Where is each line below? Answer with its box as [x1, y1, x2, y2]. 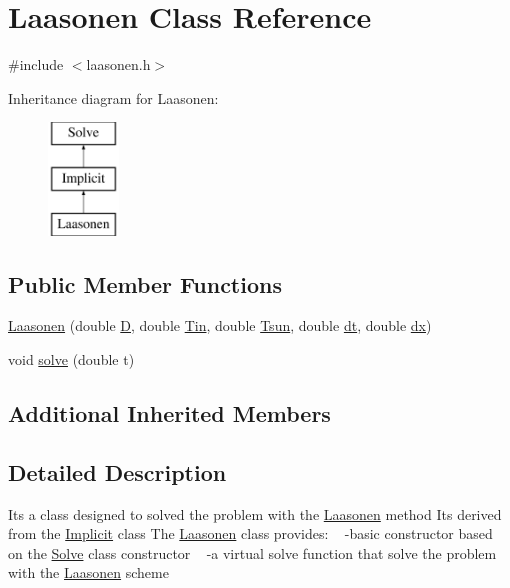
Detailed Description [8, 456, 227, 487]
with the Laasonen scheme [8, 562, 169, 583]
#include [8, 54, 64, 75]
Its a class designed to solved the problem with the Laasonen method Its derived [8, 503, 502, 524]
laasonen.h [86, 54, 151, 75]
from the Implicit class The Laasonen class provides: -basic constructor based [8, 523, 493, 544]
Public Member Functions [8, 268, 282, 299]
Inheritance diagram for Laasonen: [8, 87, 219, 108]
